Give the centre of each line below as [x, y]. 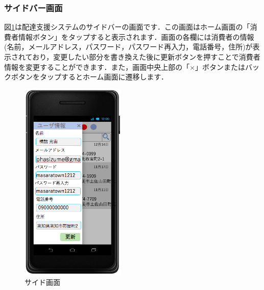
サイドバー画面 [33, 7]
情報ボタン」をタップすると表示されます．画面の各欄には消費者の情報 [136, 36]
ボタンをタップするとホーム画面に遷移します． [90, 77]
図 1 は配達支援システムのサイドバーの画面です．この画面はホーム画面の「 [127, 27]
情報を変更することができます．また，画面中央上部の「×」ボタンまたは [125, 67]
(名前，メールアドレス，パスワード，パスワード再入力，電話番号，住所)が [128, 47]
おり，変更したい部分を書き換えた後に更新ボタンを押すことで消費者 [146, 57]
